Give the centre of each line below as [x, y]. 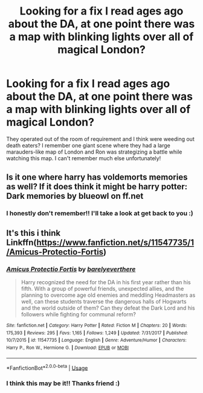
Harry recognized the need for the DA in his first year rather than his [106, 282]
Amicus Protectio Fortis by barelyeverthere [71, 269]
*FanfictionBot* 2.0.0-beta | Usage [47, 367]
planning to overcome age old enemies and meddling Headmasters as [108, 295]
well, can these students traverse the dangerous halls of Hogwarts [104, 301]
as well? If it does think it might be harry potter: [97, 187]
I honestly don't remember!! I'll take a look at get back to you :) [100, 213]
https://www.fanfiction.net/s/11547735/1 [115, 242]
